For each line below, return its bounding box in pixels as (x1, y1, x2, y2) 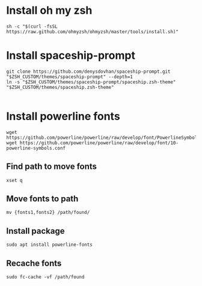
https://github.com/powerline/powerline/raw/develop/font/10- (19, 139, 179, 146)
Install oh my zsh (6, 4, 93, 17)
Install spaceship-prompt (6, 49, 135, 62)
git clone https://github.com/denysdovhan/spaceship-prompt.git (6, 68, 171, 75)
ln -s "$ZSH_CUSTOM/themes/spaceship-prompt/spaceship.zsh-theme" (6, 79, 176, 85)
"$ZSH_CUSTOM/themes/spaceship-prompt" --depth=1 (6, 73, 133, 80)
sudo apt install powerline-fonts (6, 242, 93, 248)
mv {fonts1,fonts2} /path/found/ (6, 210, 90, 216)
